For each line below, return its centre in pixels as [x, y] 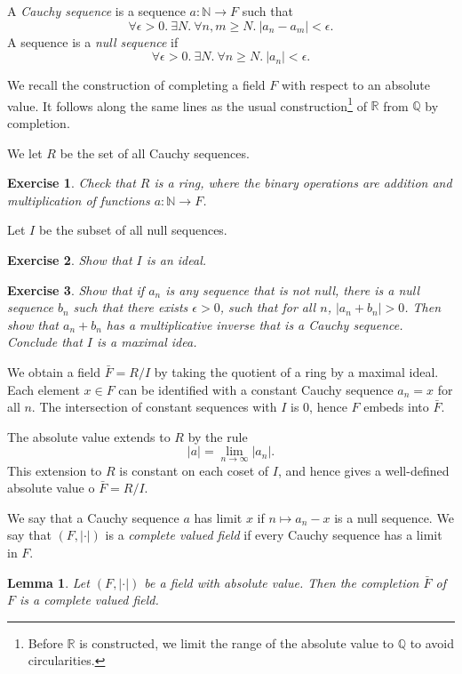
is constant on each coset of [194, 470]
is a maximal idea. [147, 342]
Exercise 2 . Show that [70, 260]
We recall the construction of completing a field [136, 85]
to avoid [432, 642]
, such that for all [268, 307]
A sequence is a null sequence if [93, 41]
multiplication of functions [79, 200]
